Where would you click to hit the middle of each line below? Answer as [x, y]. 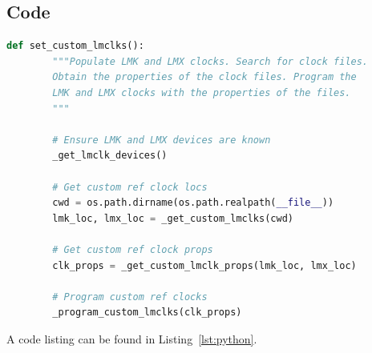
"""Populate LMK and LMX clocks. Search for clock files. [210, 61]
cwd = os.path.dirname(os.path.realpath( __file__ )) [193, 203]
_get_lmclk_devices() [110, 156]
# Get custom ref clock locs [130, 187]
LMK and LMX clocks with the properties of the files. [202, 92]
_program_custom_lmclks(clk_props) [147, 313]
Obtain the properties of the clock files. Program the [204, 77]
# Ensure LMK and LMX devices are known [162, 140]
